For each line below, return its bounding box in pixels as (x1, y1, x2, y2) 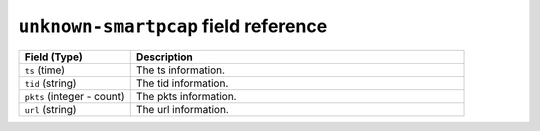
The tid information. (135, 76, 229, 90)
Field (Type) (24, 50, 84, 64)
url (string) (24, 102, 77, 116)
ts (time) (24, 63, 65, 77)
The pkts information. (135, 89, 237, 103)
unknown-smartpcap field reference (18, 15, 328, 37)
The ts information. (135, 63, 225, 77)
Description (135, 50, 194, 64)
